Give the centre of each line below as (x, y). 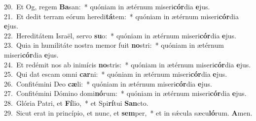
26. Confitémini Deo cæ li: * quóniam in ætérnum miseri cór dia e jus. (108, 83)
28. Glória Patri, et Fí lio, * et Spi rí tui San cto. (76, 103)
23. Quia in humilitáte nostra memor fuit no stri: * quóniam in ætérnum (114, 45)
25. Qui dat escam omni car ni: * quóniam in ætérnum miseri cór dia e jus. (116, 74)
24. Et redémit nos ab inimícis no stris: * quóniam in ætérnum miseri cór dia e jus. (128, 64)
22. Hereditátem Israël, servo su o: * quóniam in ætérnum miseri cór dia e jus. (120, 35)
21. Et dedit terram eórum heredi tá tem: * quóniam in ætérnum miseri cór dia (121, 16)
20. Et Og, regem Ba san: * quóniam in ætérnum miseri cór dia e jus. (107, 6)
